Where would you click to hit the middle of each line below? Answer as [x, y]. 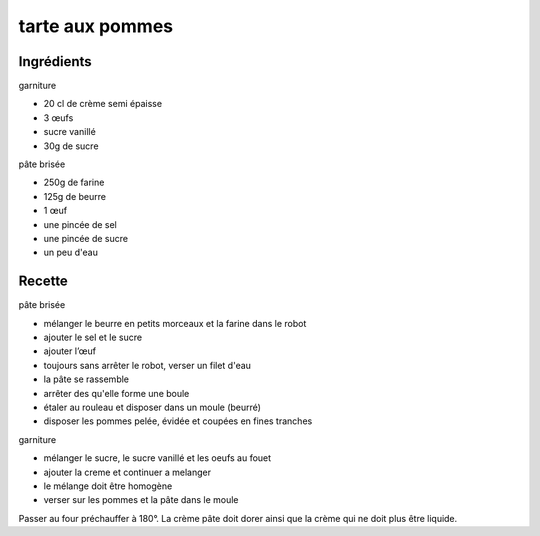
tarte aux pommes [96, 26]
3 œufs [58, 117]
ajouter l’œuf [70, 351]
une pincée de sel [80, 224]
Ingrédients [55, 61]
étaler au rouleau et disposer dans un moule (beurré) [152, 407]
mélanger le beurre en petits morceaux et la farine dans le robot [175, 323]
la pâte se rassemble [86, 379]
